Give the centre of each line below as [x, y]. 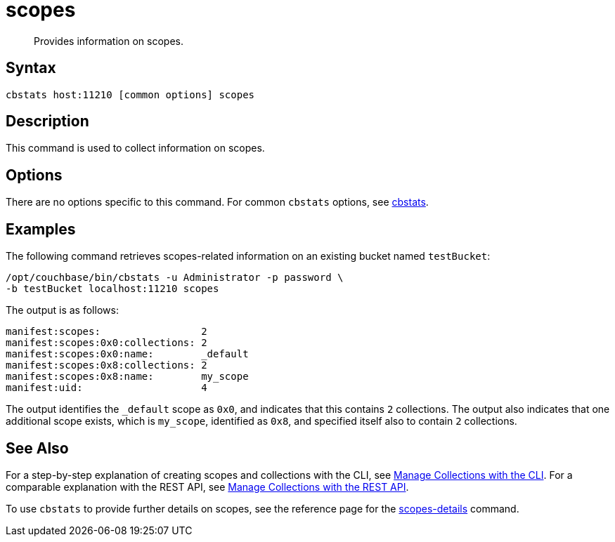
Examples [41, 229]
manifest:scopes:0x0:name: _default [127, 354]
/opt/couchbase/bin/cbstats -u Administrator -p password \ [175, 278]
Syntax [31, 68]
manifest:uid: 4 [106, 388]
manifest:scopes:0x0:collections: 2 [106, 343]
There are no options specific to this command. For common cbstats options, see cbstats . [217, 202]
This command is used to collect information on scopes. [135, 148]
